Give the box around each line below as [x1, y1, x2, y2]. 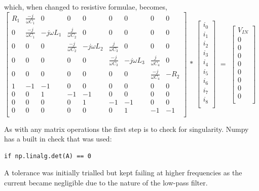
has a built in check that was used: [4, 133, 112, 144]
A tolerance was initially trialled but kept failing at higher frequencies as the [4, 167, 242, 178]
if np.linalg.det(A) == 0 [4, 152, 91, 160]
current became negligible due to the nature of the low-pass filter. [4, 177, 208, 188]
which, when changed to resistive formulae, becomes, [4, 2, 167, 12]
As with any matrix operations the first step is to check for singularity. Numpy [4, 123, 249, 134]
